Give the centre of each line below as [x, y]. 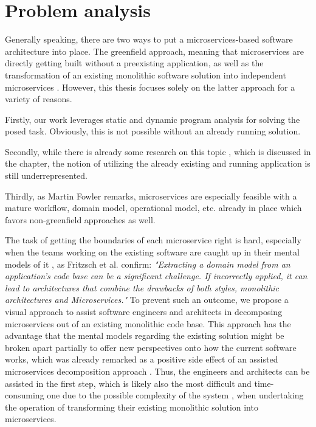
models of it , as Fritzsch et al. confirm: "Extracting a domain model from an [148, 264]
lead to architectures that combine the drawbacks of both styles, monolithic [142, 287]
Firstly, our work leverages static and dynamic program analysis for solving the [153, 119]
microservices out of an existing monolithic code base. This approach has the [148, 323]
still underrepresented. [46, 175]
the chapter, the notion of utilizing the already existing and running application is [158, 163]
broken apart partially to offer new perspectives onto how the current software [151, 347]
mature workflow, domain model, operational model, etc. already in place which [153, 208]
